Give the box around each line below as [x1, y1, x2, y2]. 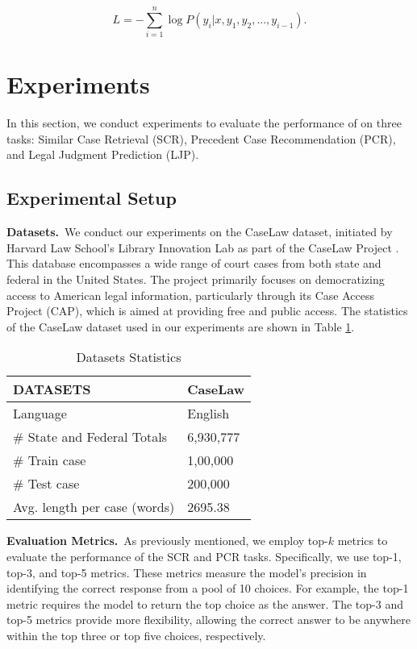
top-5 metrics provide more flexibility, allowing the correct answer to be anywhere [6, 611, 411, 628]
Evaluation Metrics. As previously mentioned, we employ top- [6, 532, 328, 549]
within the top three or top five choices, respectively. [6, 626, 266, 643]
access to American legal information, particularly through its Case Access [6, 286, 375, 303]
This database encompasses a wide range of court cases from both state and [6, 255, 382, 272]
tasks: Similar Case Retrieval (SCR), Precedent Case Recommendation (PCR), [6, 130, 396, 147]
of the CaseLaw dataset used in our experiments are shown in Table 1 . [6, 318, 355, 335]
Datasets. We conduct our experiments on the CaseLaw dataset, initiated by [6, 223, 393, 240]
